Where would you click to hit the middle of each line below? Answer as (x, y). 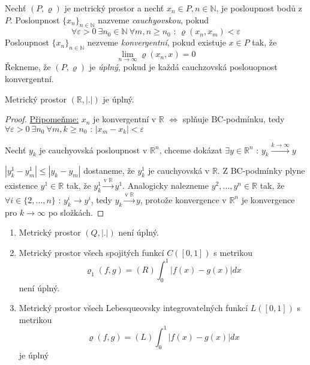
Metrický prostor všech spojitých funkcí (91, 252)
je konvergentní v (125, 119)
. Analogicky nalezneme (165, 185)
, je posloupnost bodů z (259, 8)
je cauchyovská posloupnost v (93, 150)
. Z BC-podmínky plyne (261, 171)
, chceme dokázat (191, 150)
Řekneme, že (28, 67)
